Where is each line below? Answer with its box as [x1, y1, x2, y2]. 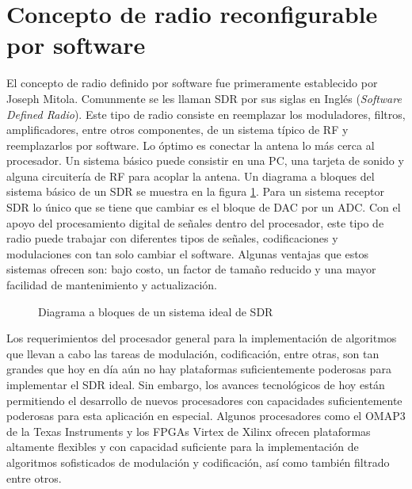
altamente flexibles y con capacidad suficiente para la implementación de [6, 438, 359, 455]
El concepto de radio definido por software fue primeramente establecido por [6, 74, 378, 91]
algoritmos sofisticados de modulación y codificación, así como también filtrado [6, 453, 390, 470]
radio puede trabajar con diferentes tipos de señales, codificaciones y [6, 230, 338, 246]
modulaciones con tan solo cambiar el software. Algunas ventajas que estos [6, 245, 369, 262]
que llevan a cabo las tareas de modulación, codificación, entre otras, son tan [6, 345, 380, 361]
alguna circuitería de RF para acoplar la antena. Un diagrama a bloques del [6, 167, 375, 184]
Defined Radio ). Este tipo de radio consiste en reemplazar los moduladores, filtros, [6, 105, 406, 122]
